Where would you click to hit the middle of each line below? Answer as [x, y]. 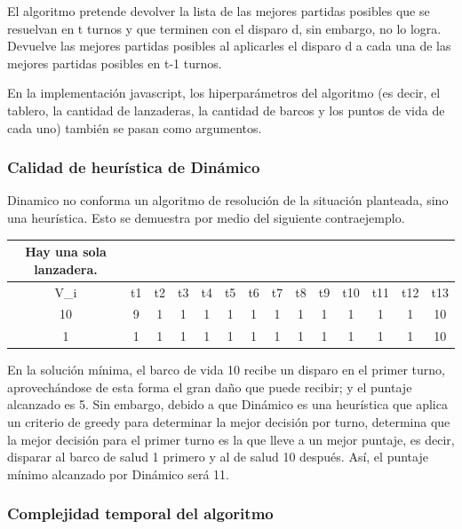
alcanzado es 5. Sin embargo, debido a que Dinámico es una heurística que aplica [227, 404]
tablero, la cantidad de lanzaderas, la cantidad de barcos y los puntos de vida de [226, 110]
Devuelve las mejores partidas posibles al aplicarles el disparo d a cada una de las [229, 46]
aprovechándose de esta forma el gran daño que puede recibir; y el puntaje [210, 387]
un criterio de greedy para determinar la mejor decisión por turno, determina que [229, 422]
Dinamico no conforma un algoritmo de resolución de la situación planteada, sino [228, 200]
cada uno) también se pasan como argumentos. [135, 127]
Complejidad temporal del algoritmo [140, 513]
